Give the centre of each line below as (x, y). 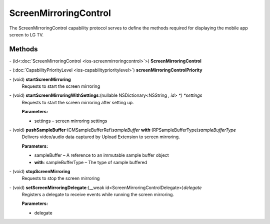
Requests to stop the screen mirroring (61, 178)
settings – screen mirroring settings (71, 121)
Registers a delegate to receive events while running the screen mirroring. (98, 195)
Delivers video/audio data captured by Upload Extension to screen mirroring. (101, 137)
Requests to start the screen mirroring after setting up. (78, 102)
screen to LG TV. (26, 34)
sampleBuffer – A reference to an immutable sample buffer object (102, 155)
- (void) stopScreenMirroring (40, 171)
